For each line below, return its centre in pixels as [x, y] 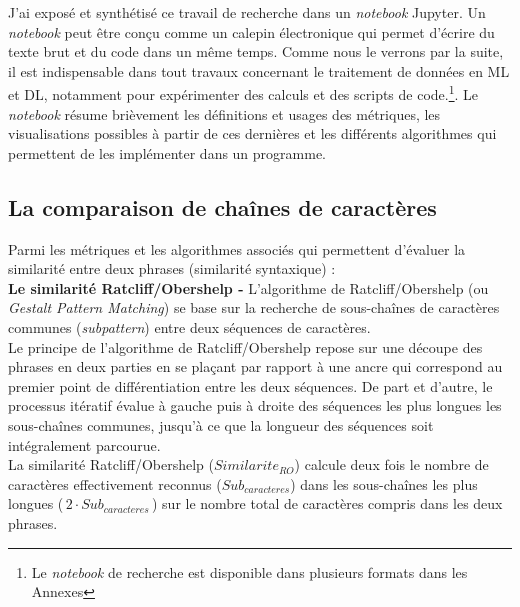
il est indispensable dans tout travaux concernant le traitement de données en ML [259, 70]
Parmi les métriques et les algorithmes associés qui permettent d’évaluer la [237, 248]
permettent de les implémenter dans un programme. [167, 152]
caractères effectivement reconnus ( [115, 483]
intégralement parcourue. [84, 444]
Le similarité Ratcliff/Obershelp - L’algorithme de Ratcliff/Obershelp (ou [248, 287]
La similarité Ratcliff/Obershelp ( [111, 464]
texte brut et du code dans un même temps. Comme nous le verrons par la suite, [256, 51]
